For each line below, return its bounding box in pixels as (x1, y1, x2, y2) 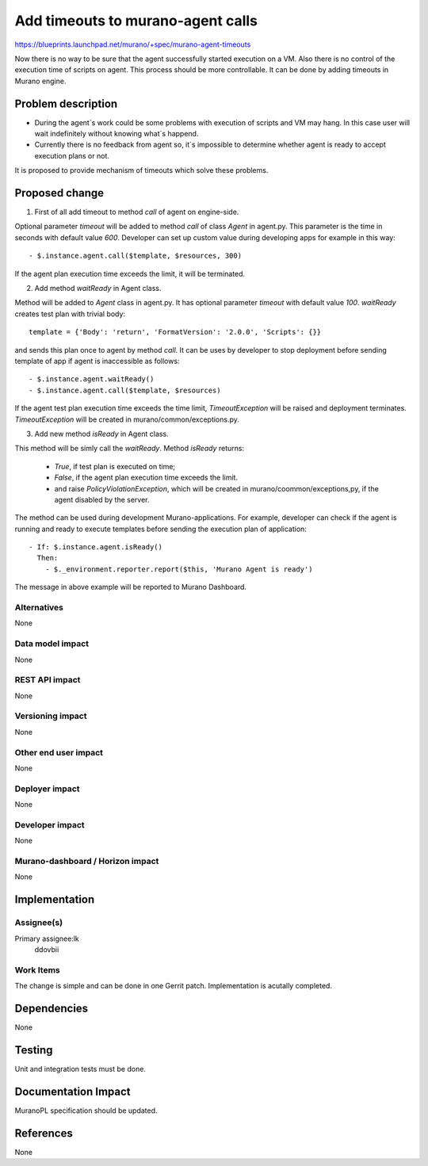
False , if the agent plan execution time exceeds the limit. (54, 472, 238, 483)
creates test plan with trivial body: (14, 309, 126, 319)
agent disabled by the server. (54, 495, 150, 504)
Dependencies (14, 1001, 89, 1015)
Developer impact (14, 819, 85, 830)
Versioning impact (14, 710, 87, 721)
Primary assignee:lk (14, 934, 79, 943)
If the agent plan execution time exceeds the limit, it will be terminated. (14, 269, 246, 278)
